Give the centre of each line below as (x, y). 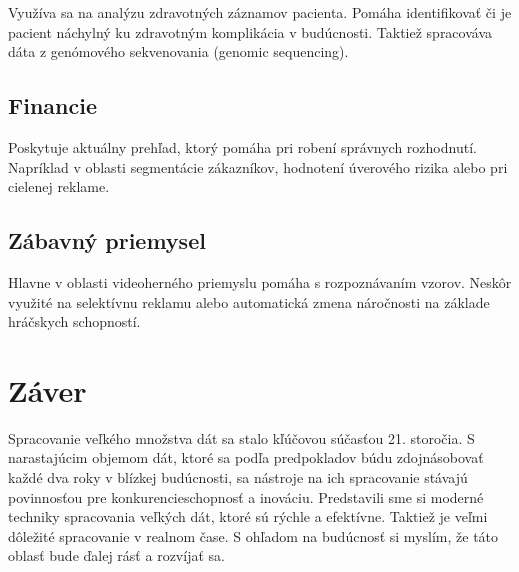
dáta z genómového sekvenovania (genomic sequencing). (178, 51)
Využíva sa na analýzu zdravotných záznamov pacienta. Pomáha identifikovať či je (260, 12)
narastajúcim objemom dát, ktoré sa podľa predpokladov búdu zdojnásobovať (246, 457)
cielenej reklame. (59, 186)
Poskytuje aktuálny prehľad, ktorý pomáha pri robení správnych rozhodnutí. (242, 146)
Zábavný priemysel (107, 240)
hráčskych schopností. (74, 321)
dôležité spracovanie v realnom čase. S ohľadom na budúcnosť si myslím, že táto (253, 535)
